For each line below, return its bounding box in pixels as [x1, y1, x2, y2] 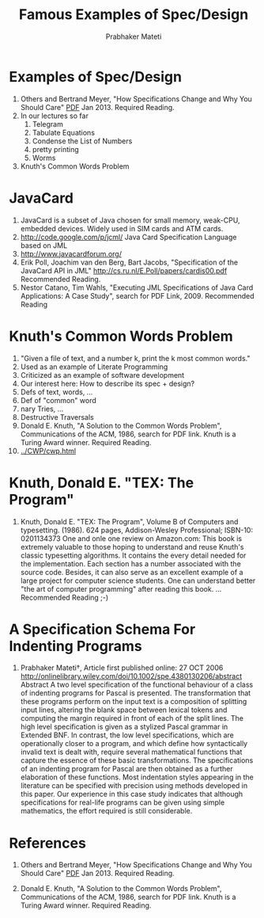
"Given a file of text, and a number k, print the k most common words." [20, 353, 251, 363]
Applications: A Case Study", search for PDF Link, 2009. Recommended [20, 291, 255, 300]
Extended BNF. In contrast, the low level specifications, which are [20, 730, 234, 740]
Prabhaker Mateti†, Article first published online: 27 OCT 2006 [20, 663, 224, 672]
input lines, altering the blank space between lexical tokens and [20, 705, 228, 714]
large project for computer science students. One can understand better [20, 576, 256, 585]
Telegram [32, 119, 64, 128]
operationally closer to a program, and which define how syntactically [20, 739, 248, 748]
